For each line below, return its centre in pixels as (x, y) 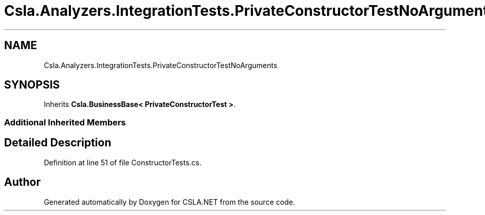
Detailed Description (58, 143)
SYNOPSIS (32, 85)
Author (22, 182)
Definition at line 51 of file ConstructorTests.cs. (123, 162)
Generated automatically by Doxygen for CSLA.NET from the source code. (170, 202)
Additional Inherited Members (65, 122)
